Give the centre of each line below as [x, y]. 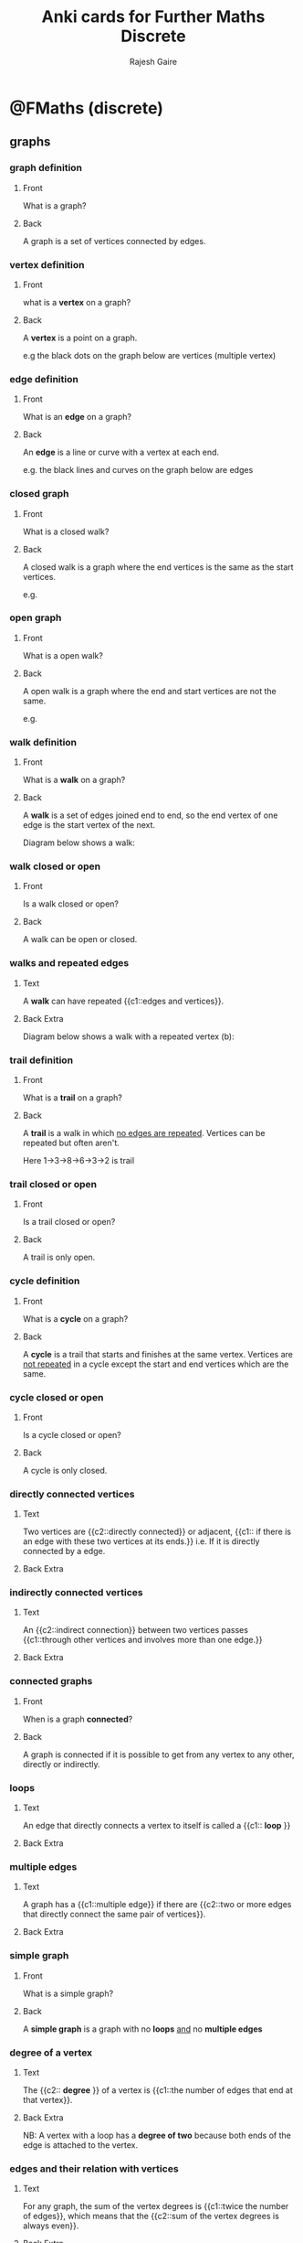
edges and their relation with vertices [94, 2168]
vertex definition [47, 264]
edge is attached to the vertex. [80, 2145]
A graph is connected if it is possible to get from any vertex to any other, [158, 1755]
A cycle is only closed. [65, 1470]
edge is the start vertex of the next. [89, 825]
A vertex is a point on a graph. [80, 338]
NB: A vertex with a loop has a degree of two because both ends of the [157, 2135]
